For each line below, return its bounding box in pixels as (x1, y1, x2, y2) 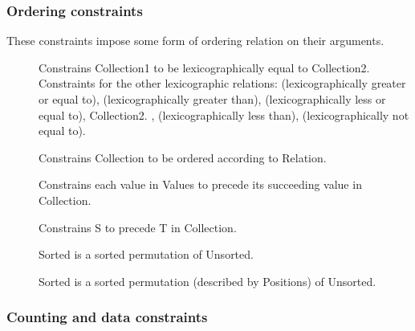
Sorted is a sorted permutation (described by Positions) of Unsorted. (39, 272, 376, 289)
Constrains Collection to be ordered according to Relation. (39, 149, 327, 165)
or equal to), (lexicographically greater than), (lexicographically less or (39, 91, 386, 107)
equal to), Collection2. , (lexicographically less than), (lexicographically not (39, 106, 409, 123)
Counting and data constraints (6, 307, 208, 327)
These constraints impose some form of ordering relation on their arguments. (6, 32, 384, 49)
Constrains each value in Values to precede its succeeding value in (39, 176, 362, 193)
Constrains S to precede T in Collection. (39, 219, 237, 235)
